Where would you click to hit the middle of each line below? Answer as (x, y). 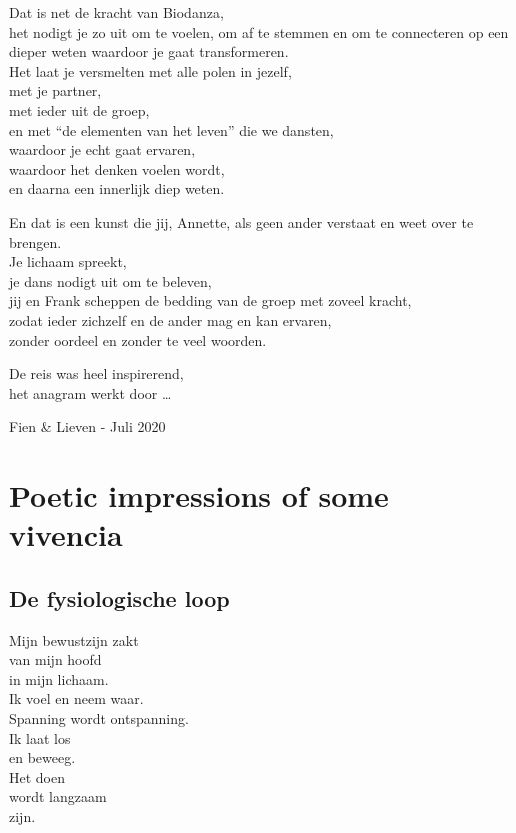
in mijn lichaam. (59, 678)
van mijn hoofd (55, 659)
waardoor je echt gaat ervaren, (102, 149)
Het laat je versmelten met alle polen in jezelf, (150, 70)
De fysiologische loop (119, 597)
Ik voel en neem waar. (76, 698)
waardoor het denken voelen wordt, (117, 168)
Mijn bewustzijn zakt (74, 639)
